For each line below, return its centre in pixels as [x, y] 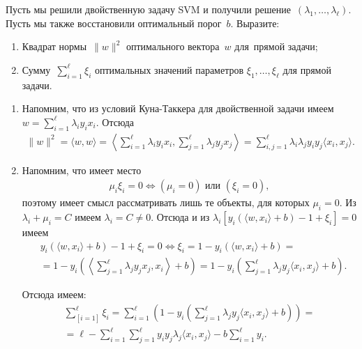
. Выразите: [255, 23]
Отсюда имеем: [54, 294]
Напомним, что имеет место [82, 170]
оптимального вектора [173, 46]
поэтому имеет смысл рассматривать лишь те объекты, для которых [166, 202]
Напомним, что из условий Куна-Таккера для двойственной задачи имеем [178, 108]
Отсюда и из [183, 217]
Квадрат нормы [54, 46]
